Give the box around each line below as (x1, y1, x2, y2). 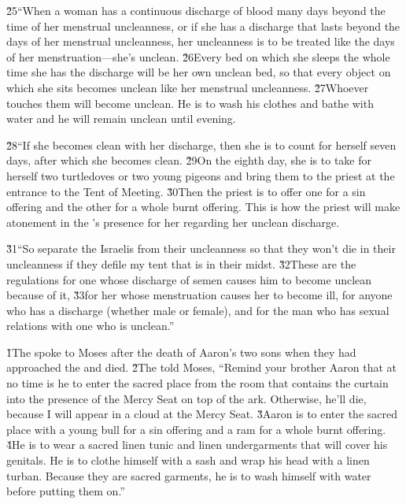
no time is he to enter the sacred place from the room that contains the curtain (6, 375, 389, 391)
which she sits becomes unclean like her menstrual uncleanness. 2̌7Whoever (6, 79, 369, 95)
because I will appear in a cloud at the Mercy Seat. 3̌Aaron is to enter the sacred (6, 406, 397, 422)
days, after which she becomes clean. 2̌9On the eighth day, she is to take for (6, 152, 371, 169)
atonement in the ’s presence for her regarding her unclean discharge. (6, 213, 340, 230)
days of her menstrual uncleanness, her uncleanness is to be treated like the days (6, 33, 395, 50)
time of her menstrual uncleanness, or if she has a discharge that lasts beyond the (6, 17, 400, 34)
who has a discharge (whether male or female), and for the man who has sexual (6, 302, 389, 318)
